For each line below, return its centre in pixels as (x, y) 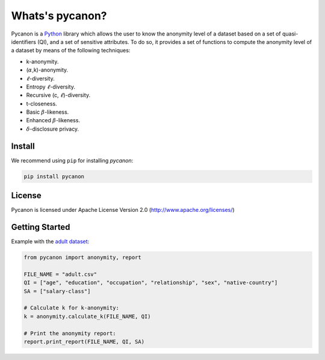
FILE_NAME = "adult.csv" (60, 274)
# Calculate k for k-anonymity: (72, 308)
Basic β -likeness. (48, 112)
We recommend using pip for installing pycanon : (72, 160)
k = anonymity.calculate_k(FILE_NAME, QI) (87, 316)
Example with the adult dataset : (50, 241)
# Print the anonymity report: (70, 333)
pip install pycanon (54, 176)
